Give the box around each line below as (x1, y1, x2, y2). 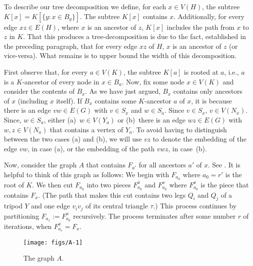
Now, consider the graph (4, 160, 77, 170)
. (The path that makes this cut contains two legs (38, 189, 186, 200)
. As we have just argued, (85, 86, 161, 96)
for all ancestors (139, 160, 186, 170)
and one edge (31, 201, 70, 211)
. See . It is (208, 160, 240, 170)
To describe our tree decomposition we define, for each (4, 1, 166, 11)
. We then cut (32, 179, 73, 189)
